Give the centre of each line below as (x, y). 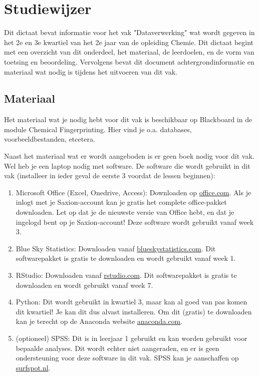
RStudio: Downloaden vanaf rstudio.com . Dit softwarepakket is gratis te (126, 275)
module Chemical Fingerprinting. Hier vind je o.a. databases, (98, 129)
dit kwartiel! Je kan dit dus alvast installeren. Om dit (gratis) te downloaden (134, 311)
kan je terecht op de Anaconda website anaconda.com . (99, 321)
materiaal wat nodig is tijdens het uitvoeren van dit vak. (91, 71)
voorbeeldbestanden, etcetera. (50, 139)
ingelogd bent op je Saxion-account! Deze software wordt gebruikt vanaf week (135, 222)
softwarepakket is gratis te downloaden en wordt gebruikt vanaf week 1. (126, 258)
